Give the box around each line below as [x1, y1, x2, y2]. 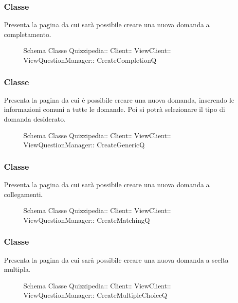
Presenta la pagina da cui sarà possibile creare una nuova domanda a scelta [4, 254, 229, 265]
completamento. [4, 29, 51, 39]
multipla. [4, 264, 31, 274]
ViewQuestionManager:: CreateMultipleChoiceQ [23, 290, 167, 300]
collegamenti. [4, 189, 43, 199]
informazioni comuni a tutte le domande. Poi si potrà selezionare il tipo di [4, 104, 225, 114]
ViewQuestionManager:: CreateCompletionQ [23, 55, 157, 65]
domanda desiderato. [4, 114, 66, 124]
